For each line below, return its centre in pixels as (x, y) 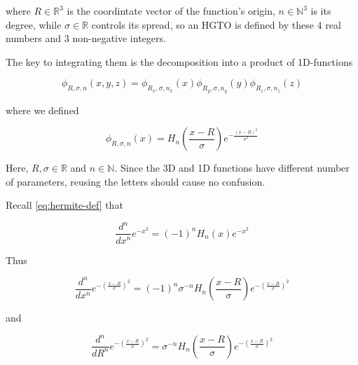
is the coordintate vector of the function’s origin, (171, 11)
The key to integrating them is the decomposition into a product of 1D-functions (179, 61)
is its (321, 11)
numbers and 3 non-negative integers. (86, 38)
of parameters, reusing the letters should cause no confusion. (136, 181)
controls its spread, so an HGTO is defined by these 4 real (216, 24)
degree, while (34, 24)
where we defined (42, 110)
